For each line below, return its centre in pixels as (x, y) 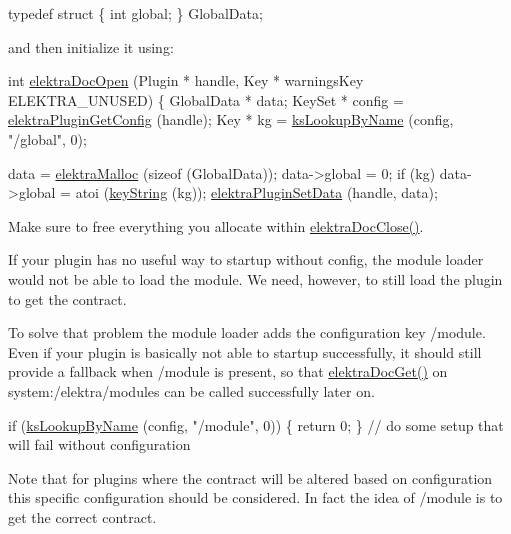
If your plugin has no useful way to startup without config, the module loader (246, 259)
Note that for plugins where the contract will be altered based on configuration (250, 477)
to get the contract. (67, 298)
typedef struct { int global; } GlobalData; (135, 13)
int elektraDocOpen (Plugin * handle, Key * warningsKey (186, 80)
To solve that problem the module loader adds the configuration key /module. (247, 332)
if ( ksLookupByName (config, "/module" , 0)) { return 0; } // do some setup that (256, 424)
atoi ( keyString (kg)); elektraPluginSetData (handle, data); (256, 192)
